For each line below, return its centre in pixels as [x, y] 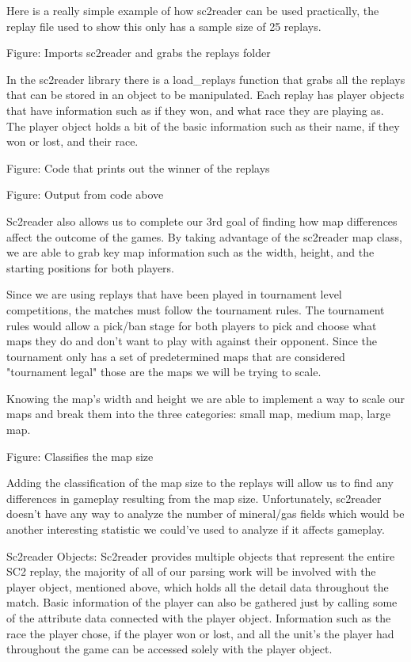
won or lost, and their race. [72, 141]
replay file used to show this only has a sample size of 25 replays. [164, 26]
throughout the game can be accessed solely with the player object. [169, 649]
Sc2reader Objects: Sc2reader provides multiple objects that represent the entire [201, 555]
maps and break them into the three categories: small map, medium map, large [198, 414]
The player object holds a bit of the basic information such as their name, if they [203, 126]
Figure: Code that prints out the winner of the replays [138, 167]
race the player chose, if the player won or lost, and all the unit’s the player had [200, 633]
